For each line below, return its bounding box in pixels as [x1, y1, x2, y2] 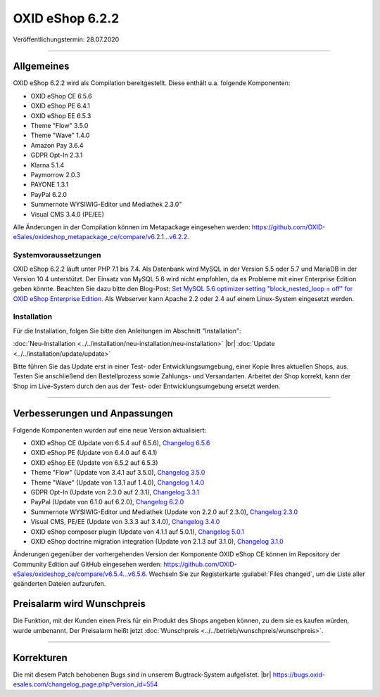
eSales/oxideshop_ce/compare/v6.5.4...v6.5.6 [13, 570, 146, 578]
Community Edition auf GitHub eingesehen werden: [13, 560, 162, 568]
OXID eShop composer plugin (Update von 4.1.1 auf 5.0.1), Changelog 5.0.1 [30, 527, 244, 536]
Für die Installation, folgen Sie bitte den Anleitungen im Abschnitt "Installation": [13, 326, 242, 335]
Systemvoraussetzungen [13, 250, 101, 260]
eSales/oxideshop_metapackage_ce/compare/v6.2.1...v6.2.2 [13, 233, 188, 241]
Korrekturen [13, 651, 68, 664]
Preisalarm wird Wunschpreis [13, 598, 146, 610]
